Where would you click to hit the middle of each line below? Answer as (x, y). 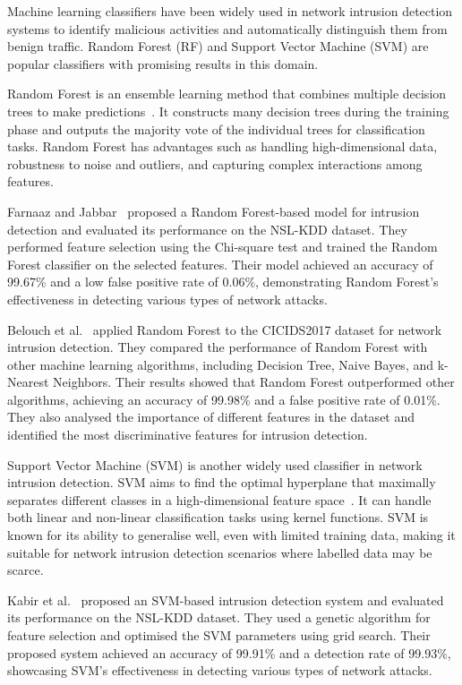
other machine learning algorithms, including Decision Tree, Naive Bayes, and (220, 364)
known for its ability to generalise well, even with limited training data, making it (231, 535)
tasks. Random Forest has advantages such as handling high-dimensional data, (222, 146)
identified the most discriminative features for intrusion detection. (188, 435)
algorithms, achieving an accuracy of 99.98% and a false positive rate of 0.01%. (224, 399)
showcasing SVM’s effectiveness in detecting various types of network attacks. (220, 670)
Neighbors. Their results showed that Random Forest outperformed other (254, 382)
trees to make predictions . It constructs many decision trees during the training (228, 111)
